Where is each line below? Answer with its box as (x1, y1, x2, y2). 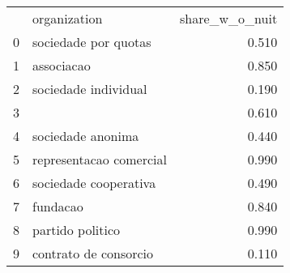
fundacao (32, 197, 83, 215)
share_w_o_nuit (179, 9, 278, 28)
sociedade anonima (32, 126, 139, 145)
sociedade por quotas (32, 32, 151, 51)
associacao (32, 56, 91, 75)
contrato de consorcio (32, 244, 154, 262)
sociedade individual (32, 79, 147, 98)
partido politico (32, 220, 121, 239)
